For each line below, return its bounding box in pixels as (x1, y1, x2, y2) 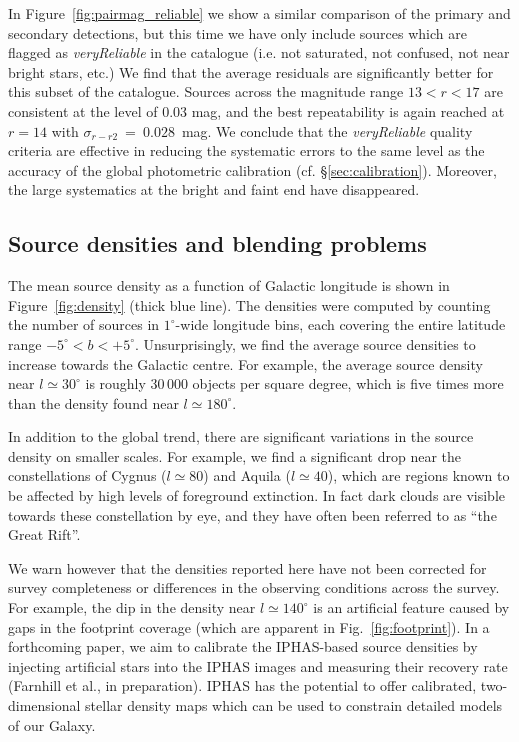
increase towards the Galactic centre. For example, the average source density (8, 353, 483, 374)
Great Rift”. (8, 524, 81, 545)
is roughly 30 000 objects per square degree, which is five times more (85, 373, 504, 394)
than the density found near (8, 392, 179, 413)
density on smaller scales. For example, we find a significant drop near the (8, 445, 461, 466)
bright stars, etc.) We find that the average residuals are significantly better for (8, 61, 494, 82)
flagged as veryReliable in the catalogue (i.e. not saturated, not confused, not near (8, 42, 510, 63)
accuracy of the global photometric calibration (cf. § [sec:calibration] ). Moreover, (8, 159, 497, 180)
